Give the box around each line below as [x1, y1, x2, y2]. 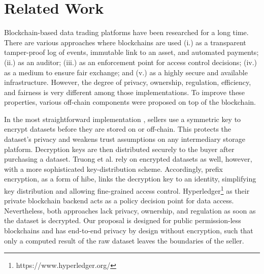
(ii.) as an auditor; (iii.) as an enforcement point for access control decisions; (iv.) [4, 56, 257, 67]
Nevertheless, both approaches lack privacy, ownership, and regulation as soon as [4, 205, 256, 216]
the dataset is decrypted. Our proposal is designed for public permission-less [4, 215, 241, 226]
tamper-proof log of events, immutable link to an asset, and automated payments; [4, 47, 259, 57]
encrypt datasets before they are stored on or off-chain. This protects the [4, 124, 232, 134]
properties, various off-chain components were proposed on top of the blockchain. [4, 97, 256, 107]
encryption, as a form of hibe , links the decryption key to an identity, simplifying [4, 173, 256, 184]
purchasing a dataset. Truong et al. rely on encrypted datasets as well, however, [4, 154, 252, 164]
